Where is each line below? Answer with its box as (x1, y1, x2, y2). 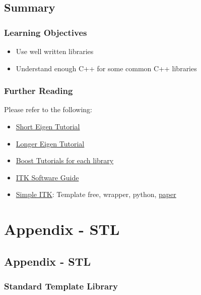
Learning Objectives (4, 26, 87, 38)
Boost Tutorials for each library (16, 155, 114, 166)
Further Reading (4, 84, 73, 97)
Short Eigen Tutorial (16, 121, 80, 131)
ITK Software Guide (16, 172, 79, 182)
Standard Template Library (4, 280, 118, 292)
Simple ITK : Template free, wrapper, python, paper (16, 189, 176, 200)
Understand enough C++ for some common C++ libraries (16, 63, 197, 73)
